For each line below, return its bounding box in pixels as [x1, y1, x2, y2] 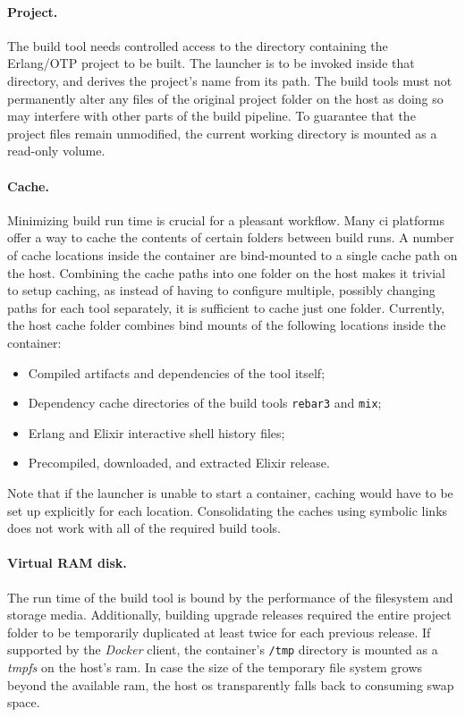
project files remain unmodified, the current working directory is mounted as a [7, 123, 437, 142]
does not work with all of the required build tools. [7, 519, 281, 537]
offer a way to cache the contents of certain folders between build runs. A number [7, 228, 454, 247]
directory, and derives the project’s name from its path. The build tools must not [7, 71, 452, 89]
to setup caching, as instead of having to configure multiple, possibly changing [7, 281, 435, 299]
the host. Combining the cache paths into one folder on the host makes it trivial [7, 263, 445, 282]
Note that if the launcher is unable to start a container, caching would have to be [7, 483, 453, 502]
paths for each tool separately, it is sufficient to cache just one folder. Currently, [7, 298, 445, 316]
